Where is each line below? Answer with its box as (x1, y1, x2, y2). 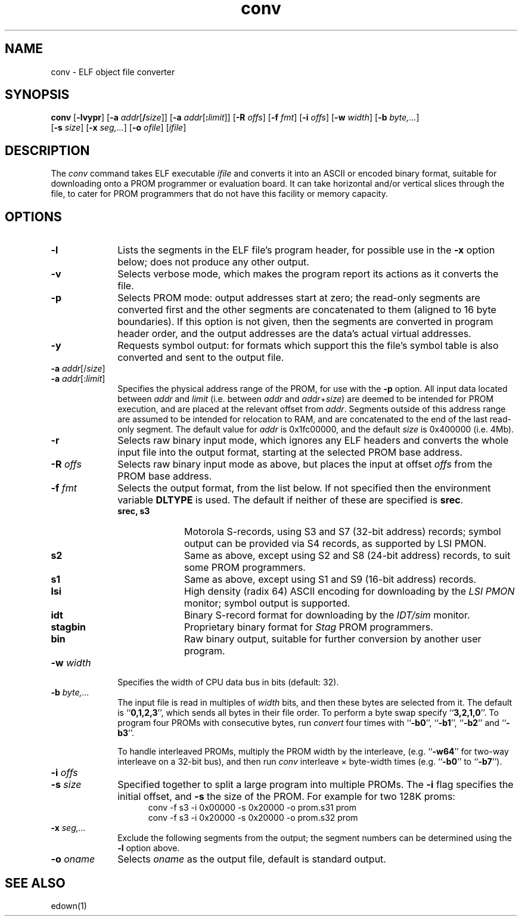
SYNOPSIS (5, 87, 70, 103)
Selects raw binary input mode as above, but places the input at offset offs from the (117, 458, 493, 471)
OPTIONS (5, 209, 62, 224)
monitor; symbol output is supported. (184, 597, 350, 610)
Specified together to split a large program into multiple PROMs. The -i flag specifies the (117, 778, 514, 791)
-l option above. (117, 843, 180, 854)
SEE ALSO (5, 875, 66, 891)
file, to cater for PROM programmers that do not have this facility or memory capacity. (51, 188, 388, 199)
